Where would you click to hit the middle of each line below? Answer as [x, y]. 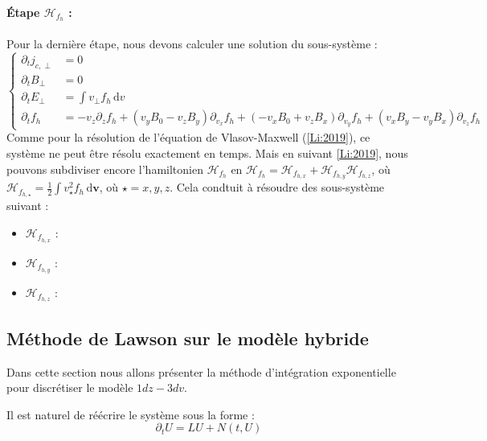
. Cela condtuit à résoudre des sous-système [277, 187]
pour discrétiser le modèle [70, 387]
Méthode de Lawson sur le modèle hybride [188, 338]
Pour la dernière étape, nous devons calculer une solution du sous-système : [192, 44]
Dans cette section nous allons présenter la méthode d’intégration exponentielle [201, 371]
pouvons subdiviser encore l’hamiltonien [105, 169]
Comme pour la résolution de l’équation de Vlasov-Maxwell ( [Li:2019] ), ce [188, 137]
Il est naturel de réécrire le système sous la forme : [131, 414]
